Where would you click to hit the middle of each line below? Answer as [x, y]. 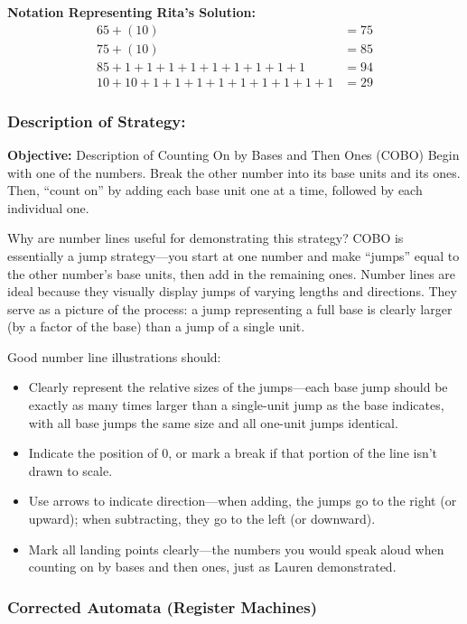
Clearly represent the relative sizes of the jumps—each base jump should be [238, 387]
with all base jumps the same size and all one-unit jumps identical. [213, 422]
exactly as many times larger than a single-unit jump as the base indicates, [236, 405]
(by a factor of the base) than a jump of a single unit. [156, 326]
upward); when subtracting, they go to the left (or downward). [202, 519]
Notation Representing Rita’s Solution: [131, 12]
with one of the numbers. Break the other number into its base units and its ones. [234, 172]
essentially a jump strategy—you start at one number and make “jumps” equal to [233, 255]
